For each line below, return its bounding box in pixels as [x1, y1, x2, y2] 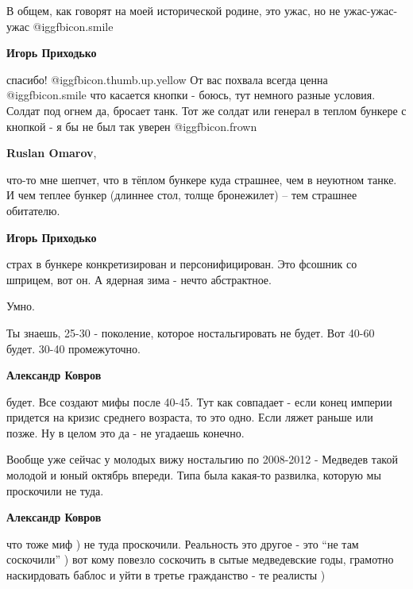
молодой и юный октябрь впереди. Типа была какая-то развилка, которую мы [6, 467, 381, 483]
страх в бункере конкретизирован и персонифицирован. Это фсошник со [6, 256, 357, 272]
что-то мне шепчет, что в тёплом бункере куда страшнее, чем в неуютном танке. [6, 171, 397, 187]
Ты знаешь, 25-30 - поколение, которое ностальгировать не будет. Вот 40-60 [6, 324, 375, 341]
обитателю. [6, 202, 60, 218]
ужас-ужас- [343, 2, 398, 18]
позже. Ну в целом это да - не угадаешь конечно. [6, 424, 245, 441]
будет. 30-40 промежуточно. [6, 340, 141, 356]
